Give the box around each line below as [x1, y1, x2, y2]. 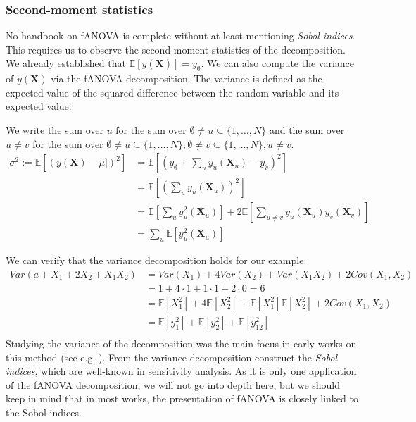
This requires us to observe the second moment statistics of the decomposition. [6, 42, 346, 56]
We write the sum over [6, 122, 103, 137]
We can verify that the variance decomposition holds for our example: [6, 253, 307, 268]
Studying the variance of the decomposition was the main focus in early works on [6, 336, 357, 351]
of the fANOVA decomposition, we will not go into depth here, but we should [6, 377, 341, 392]
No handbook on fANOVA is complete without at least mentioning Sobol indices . [6, 28, 355, 43]
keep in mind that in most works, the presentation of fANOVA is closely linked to [6, 391, 358, 406]
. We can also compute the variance [201, 56, 355, 70]
